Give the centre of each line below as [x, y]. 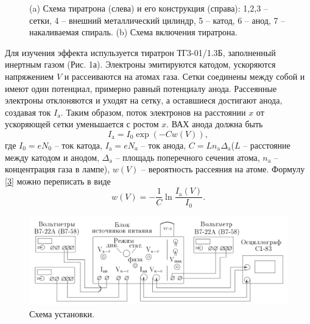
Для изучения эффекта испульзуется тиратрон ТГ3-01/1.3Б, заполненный [140, 52]
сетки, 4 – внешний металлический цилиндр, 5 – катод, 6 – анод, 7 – [157, 20]
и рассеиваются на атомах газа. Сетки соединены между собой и [185, 76]
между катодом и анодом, [52, 157]
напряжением [30, 76]
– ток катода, [78, 145]
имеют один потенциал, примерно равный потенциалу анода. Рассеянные [141, 88]
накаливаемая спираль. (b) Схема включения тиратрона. [133, 32]
